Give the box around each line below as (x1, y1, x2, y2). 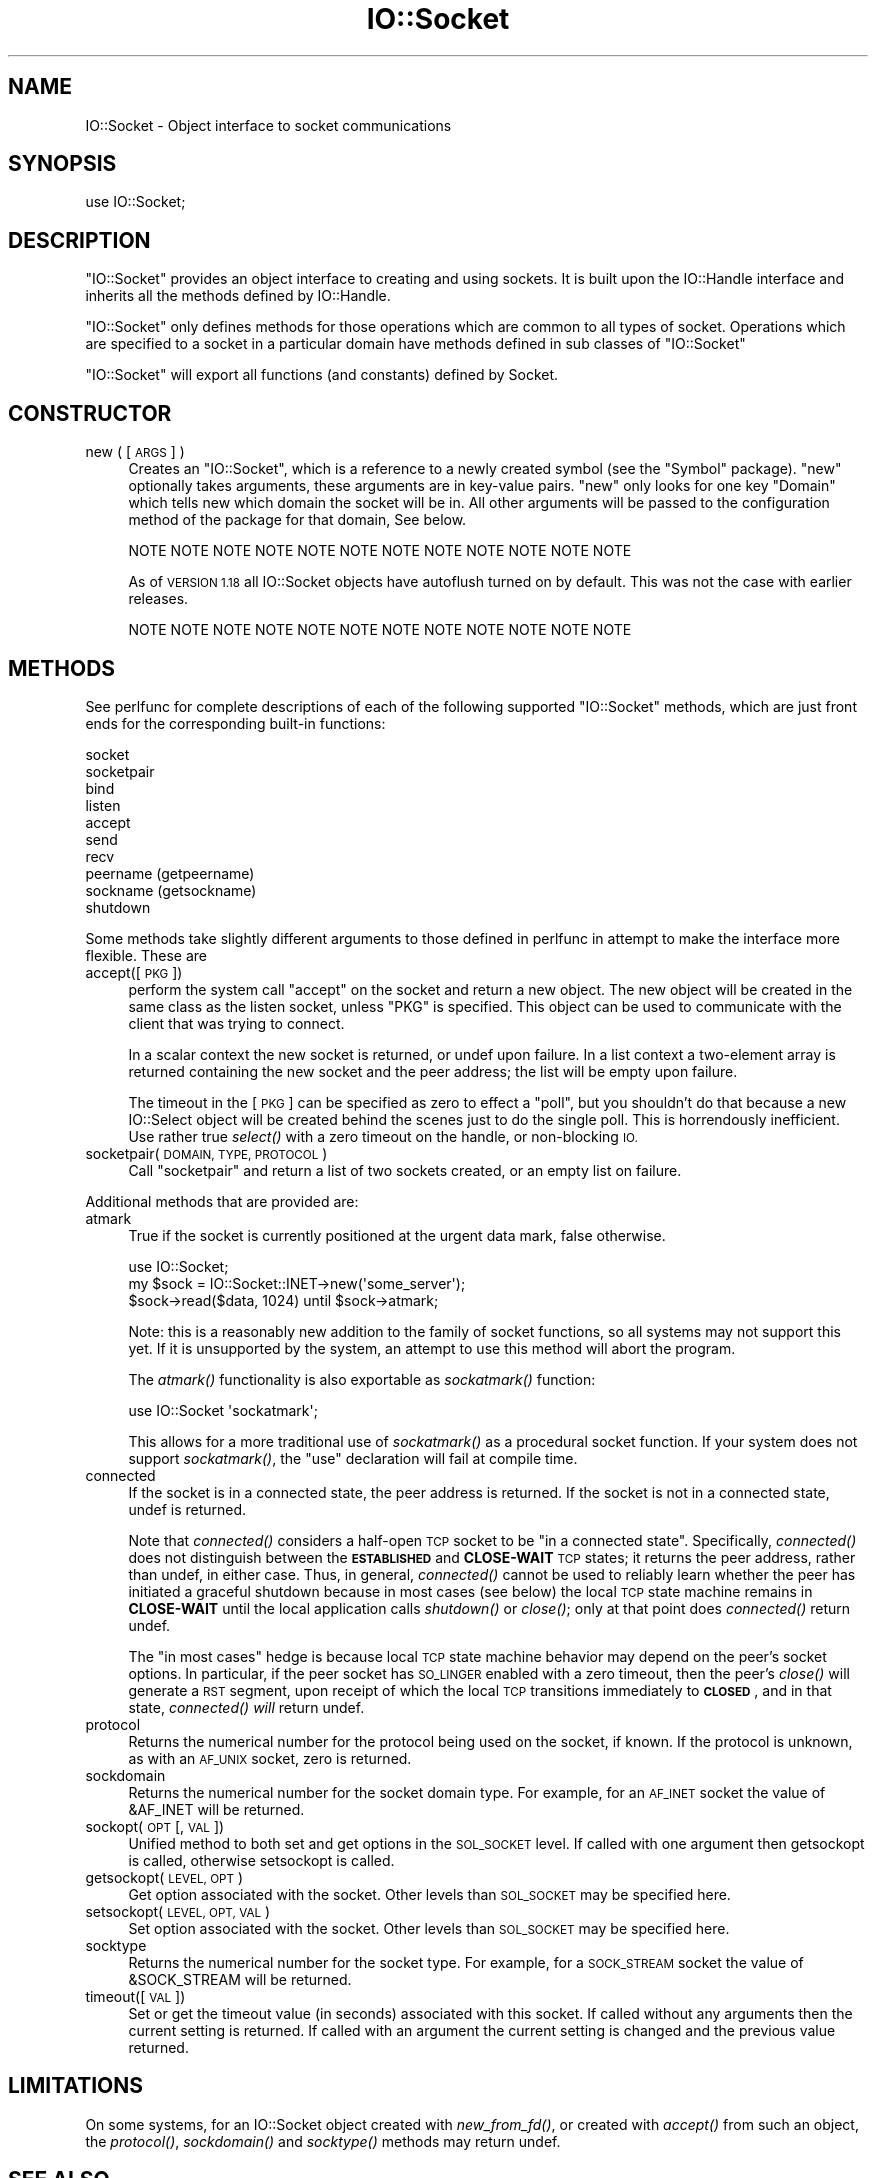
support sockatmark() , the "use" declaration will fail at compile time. (128, 1449, 578, 1467)
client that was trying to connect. (128, 1014, 345, 1032)
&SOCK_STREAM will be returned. (128, 1970, 352, 1988)
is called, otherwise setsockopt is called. (128, 1851, 395, 1869)
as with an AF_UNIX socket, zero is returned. (128, 1749, 412, 1767)
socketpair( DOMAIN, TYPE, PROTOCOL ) (85, 1144, 328, 1162)
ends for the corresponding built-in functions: (85, 714, 386, 732)
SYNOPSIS (8, 151, 117, 177)
